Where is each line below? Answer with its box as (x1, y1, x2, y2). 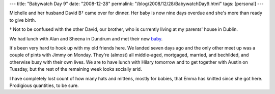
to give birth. (9, 17, 36, 23)
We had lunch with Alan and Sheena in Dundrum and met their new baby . (9, 35, 163, 41)
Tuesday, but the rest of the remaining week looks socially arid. (9, 66, 142, 72)
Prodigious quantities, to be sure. (9, 82, 79, 88)
